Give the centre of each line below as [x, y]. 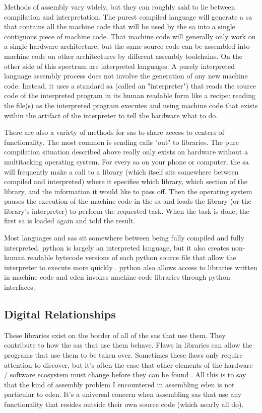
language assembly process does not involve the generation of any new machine [126, 76]
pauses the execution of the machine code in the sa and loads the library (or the [128, 201]
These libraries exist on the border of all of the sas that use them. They [115, 335]
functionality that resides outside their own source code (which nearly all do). [124, 404]
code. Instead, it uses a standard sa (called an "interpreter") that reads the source [130, 85]
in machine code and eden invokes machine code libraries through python [117, 277]
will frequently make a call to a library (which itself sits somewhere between [121, 171]
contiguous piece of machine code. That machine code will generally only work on [130, 36]
